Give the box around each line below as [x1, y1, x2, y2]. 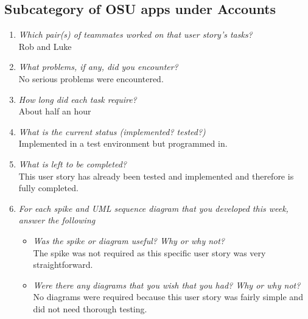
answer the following [18, 214, 96, 226]
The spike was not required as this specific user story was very [33, 246, 266, 259]
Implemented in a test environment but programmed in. [18, 137, 228, 150]
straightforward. [33, 258, 93, 271]
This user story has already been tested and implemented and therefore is [18, 169, 294, 182]
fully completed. [18, 181, 79, 194]
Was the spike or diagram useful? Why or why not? [33, 234, 225, 247]
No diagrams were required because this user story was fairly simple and [33, 290, 303, 303]
